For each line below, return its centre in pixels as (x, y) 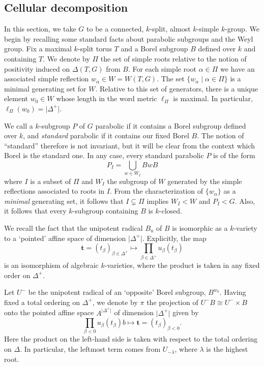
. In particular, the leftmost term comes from (90, 349)
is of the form (234, 155)
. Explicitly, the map (174, 238)
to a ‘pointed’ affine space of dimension (65, 238)
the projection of (172, 302)
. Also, (245, 201)
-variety (245, 228)
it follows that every (35, 211)
